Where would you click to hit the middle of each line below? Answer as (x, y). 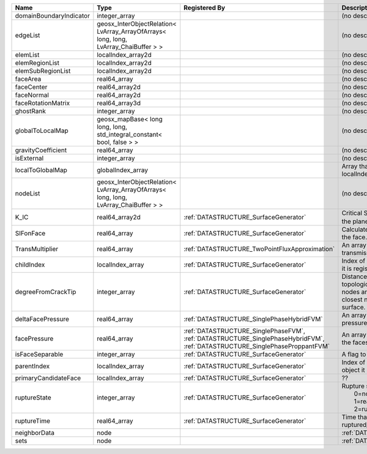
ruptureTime (33, 421)
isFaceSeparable (39, 354)
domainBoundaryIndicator (52, 16)
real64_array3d (119, 103)
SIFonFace (30, 233)
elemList (27, 55)
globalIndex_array (123, 170)
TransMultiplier (37, 249)
